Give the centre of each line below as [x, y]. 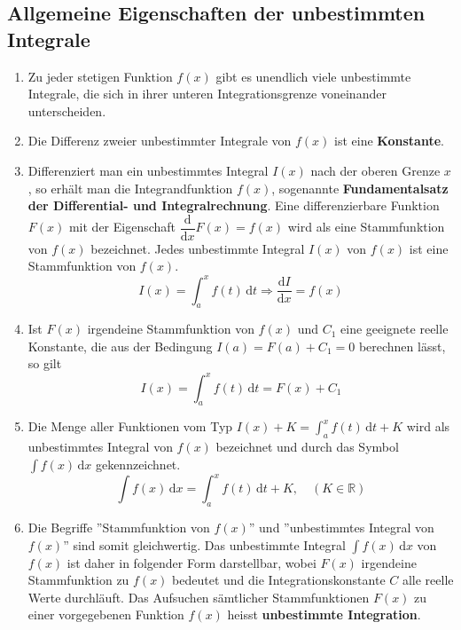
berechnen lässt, [402, 346]
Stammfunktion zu [78, 580]
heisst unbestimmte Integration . [324, 614]
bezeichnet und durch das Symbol [307, 447]
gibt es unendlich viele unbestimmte [313, 76]
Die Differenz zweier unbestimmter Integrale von [160, 141]
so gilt [45, 363]
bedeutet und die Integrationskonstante [279, 580]
